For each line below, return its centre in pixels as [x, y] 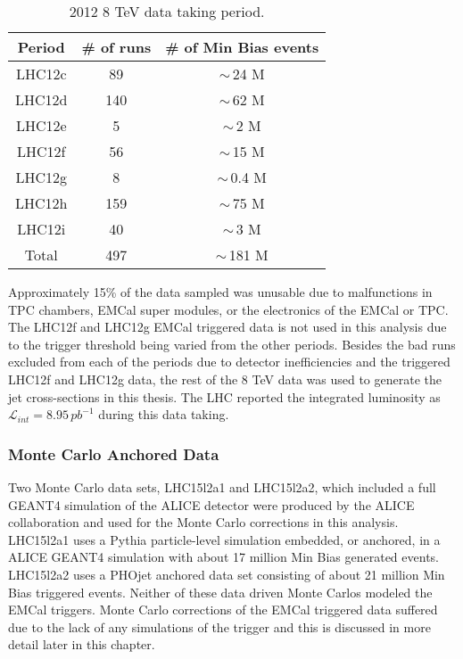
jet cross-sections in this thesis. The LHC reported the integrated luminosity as [224, 396]
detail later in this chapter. [82, 644]
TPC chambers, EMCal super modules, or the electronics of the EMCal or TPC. [228, 309]
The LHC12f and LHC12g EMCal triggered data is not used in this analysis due [227, 327]
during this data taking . [164, 414]
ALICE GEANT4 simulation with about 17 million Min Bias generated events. [223, 557]
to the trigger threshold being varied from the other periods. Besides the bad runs [232, 344]
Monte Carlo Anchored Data [114, 453]
